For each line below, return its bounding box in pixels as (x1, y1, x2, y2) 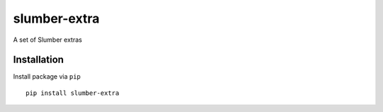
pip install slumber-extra (26, 89, 120, 97)
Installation (13, 54, 64, 66)
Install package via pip (13, 72, 81, 81)
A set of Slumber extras (13, 35, 82, 44)
